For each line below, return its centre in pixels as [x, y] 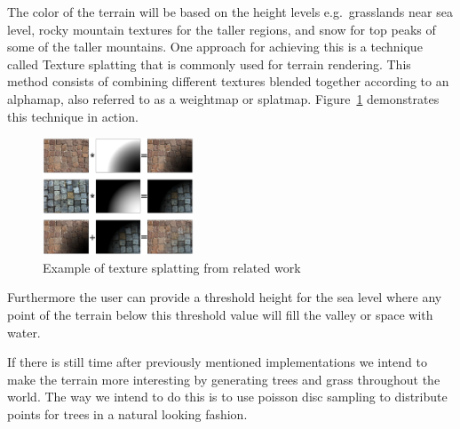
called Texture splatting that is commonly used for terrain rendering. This [209, 64]
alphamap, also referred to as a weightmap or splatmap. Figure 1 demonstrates [223, 98]
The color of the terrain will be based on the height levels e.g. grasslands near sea [230, 12]
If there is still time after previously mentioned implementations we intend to [217, 362]
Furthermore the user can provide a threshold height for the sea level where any [225, 297]
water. [24, 332]
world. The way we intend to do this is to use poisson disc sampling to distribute [227, 397]
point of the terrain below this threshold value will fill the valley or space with [220, 315]
